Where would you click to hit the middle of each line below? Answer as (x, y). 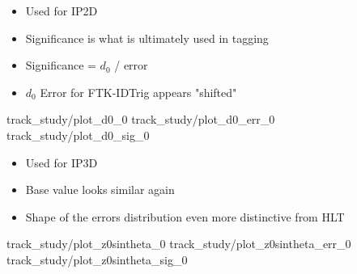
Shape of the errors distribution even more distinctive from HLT (185, 216)
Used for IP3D (62, 162)
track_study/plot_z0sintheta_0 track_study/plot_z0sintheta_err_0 (179, 244)
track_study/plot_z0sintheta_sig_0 (97, 259)
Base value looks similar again (100, 190)
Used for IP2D (62, 11)
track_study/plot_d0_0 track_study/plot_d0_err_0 (141, 119)
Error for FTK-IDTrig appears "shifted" (138, 92)
